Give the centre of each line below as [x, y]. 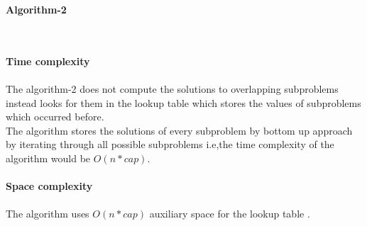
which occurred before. [55, 117]
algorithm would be [48, 158]
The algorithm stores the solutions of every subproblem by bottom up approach [179, 130]
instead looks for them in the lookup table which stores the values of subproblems [183, 102]
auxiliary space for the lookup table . [230, 214]
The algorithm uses [48, 214]
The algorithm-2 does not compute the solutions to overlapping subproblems [172, 88]
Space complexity [49, 186]
